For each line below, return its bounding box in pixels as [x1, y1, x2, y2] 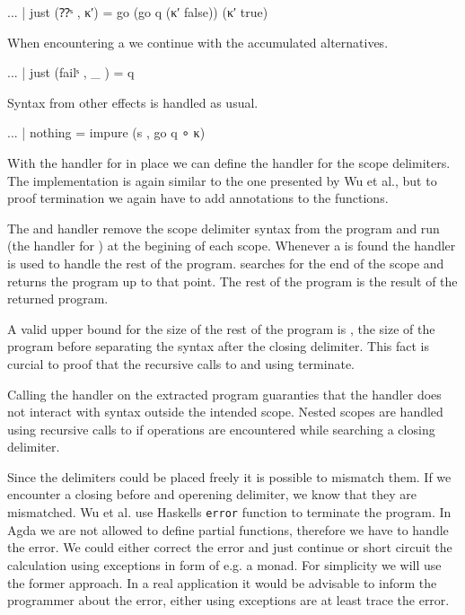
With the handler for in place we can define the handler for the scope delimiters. [7, 153, 451, 171]
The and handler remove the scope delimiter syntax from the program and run [7, 218, 440, 237]
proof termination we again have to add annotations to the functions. [7, 189, 389, 207]
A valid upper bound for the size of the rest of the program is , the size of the [7, 319, 435, 338]
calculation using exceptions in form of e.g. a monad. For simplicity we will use [7, 555, 442, 574]
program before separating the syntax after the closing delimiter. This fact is [7, 337, 430, 356]
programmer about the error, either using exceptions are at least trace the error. [7, 591, 450, 610]
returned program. [7, 289, 109, 308]
